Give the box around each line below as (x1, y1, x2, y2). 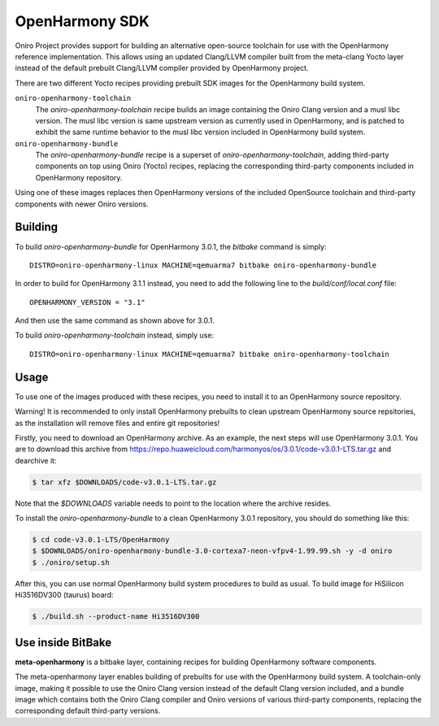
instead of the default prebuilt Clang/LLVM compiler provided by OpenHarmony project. (15, 63, 309, 73)
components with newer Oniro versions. (15, 199, 150, 209)
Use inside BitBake (15, 635, 112, 650)
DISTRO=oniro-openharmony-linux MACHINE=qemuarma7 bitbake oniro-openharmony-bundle (29, 260, 377, 270)
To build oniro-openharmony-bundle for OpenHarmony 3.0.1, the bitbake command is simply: (15, 241, 327, 251)
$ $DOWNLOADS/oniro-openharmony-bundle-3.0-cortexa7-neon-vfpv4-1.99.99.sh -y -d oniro (32, 546, 393, 556)
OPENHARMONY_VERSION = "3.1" (29, 298, 146, 306)
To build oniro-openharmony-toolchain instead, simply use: (15, 330, 215, 341)
